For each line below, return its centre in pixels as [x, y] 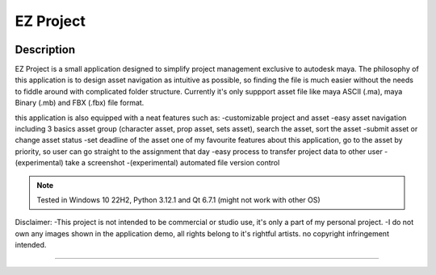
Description [45, 50]
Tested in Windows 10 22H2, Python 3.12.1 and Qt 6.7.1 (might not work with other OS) [178, 200]
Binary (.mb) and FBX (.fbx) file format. [80, 103]
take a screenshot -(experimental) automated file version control [172, 163]
